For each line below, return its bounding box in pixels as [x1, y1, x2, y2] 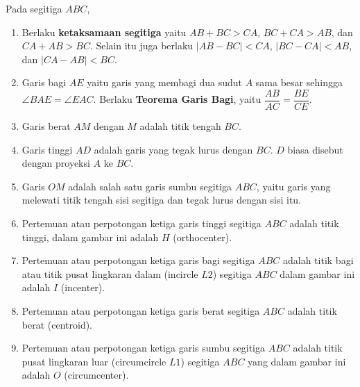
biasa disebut [287, 142, 343, 156]
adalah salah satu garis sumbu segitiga [68, 179, 232, 193]
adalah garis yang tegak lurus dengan [94, 142, 253, 156]
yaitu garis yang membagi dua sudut [87, 75, 243, 90]
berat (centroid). [22, 317, 93, 331]
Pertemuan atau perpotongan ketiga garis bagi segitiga [22, 253, 255, 267]
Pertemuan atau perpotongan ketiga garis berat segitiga [22, 303, 260, 318]
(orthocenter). [173, 229, 232, 244]
